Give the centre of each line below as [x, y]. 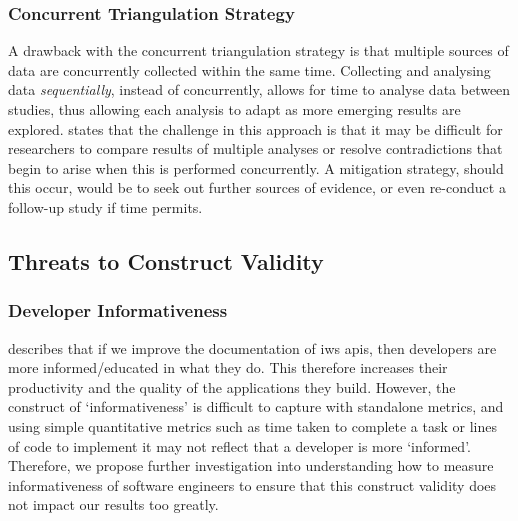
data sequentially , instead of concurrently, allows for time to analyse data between [259, 89]
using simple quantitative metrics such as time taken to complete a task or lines [252, 425]
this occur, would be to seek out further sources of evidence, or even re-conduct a [257, 187]
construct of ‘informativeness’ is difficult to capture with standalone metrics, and [256, 406]
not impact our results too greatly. [113, 504]
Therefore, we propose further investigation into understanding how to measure [251, 465]
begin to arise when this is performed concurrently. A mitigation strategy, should [256, 167]
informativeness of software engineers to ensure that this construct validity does [252, 484]
